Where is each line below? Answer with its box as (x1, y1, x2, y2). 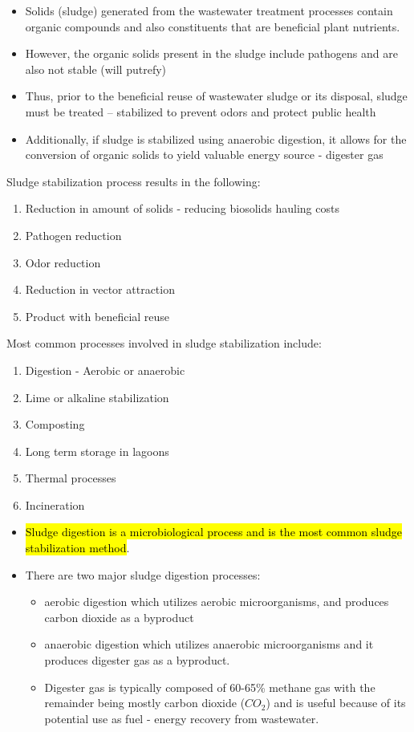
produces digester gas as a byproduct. (44, 652, 230, 669)
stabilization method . (25, 539, 130, 556)
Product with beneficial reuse (25, 307, 170, 324)
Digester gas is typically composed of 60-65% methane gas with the (44, 678, 375, 695)
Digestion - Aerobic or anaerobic (25, 361, 185, 378)
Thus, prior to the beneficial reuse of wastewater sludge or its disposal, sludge (25, 87, 408, 104)
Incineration (25, 496, 85, 513)
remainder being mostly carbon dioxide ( (44, 694, 246, 711)
